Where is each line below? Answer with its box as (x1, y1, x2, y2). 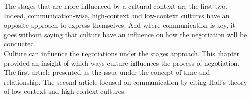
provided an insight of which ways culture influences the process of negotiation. (4, 57, 240, 68)
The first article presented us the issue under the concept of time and (4, 67, 210, 77)
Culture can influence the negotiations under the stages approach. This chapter (4, 48, 240, 58)
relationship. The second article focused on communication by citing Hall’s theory (4, 76, 247, 86)
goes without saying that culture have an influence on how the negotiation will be (4, 29, 247, 39)
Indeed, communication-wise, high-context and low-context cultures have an (4, 10, 230, 20)
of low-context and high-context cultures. (4, 86, 126, 96)
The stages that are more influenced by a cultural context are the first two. (4, 1, 228, 11)
